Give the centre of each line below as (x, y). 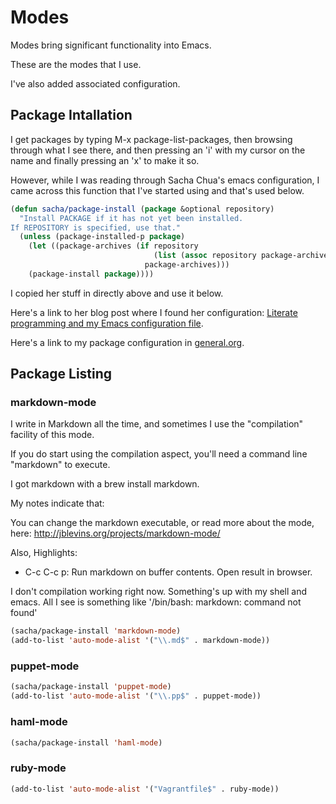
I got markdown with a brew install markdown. (105, 484)
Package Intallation (71, 115)
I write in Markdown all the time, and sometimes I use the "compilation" (157, 424)
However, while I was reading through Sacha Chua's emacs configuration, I (165, 180)
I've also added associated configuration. (95, 83)
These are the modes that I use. (76, 64)
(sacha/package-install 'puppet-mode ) (91, 687)
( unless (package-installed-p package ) (102, 237)
